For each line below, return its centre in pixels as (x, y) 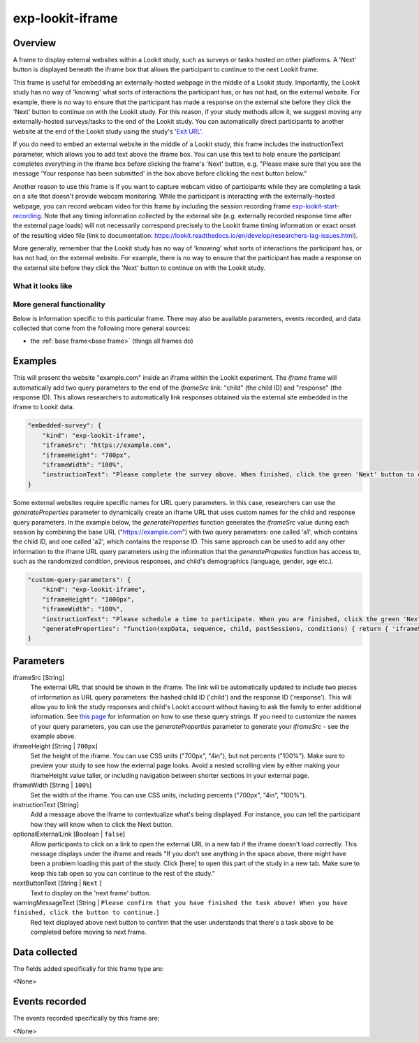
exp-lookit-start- (316, 206)
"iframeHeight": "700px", (87, 455)
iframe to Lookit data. (44, 407)
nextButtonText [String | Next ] (57, 883)
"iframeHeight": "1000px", (89, 599)
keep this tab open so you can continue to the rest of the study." (123, 873)
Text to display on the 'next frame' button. (91, 893)
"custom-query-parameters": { (79, 580)
